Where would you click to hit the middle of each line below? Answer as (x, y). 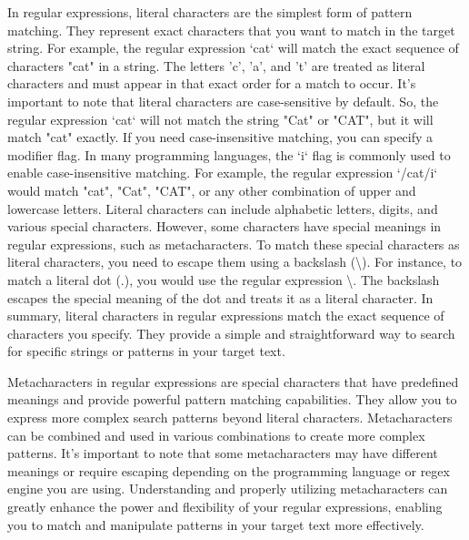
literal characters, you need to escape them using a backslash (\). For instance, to (235, 262)
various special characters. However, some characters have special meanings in (225, 226)
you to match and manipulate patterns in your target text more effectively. (216, 524)
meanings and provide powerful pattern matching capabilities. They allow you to (232, 399)
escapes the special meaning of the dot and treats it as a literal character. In (220, 297)
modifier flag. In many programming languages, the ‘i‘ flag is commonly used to (229, 154)
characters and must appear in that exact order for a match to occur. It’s (212, 83)
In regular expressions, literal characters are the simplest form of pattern (210, 12)
